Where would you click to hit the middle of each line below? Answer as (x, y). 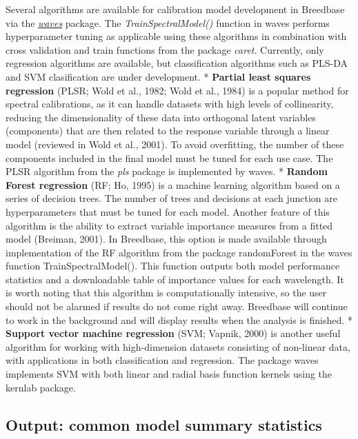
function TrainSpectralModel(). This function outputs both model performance (173, 266)
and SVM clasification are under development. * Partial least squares (158, 76)
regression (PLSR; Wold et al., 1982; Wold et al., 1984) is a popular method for (177, 90)
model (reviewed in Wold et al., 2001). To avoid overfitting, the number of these (175, 144)
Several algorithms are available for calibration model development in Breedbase (175, 9)
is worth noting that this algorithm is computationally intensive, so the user (166, 293)
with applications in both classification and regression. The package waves (162, 360)
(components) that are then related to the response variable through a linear (168, 131)
